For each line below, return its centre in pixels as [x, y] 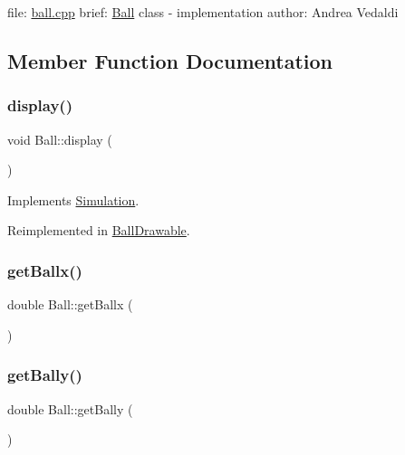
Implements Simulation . [73, 199]
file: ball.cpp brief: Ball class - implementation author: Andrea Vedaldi [203, 12]
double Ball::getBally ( [70, 408]
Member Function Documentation [170, 60]
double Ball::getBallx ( [70, 304]
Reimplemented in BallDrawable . [99, 230]
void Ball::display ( [60, 139]
